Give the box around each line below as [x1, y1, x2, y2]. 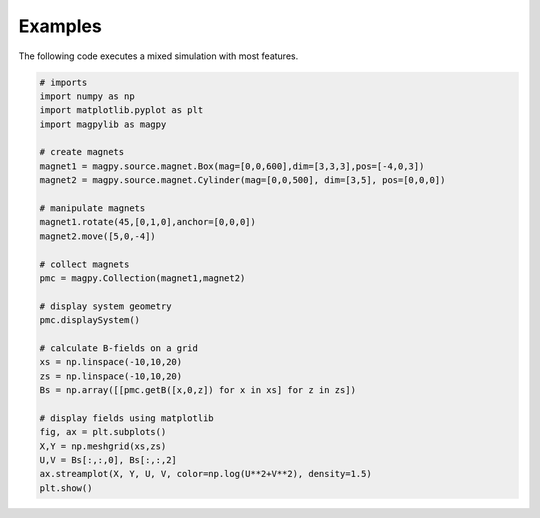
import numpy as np [39, 90, 135, 102]
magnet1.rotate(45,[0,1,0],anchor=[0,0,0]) [39, 216, 257, 228]
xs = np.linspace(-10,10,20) [39, 356, 183, 368]
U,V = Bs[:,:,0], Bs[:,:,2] [39, 455, 177, 466]
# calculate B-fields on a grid [39, 342, 199, 354]
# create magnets [39, 146, 125, 158]
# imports [39, 76, 88, 88]
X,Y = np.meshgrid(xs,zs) [39, 440, 167, 452]
